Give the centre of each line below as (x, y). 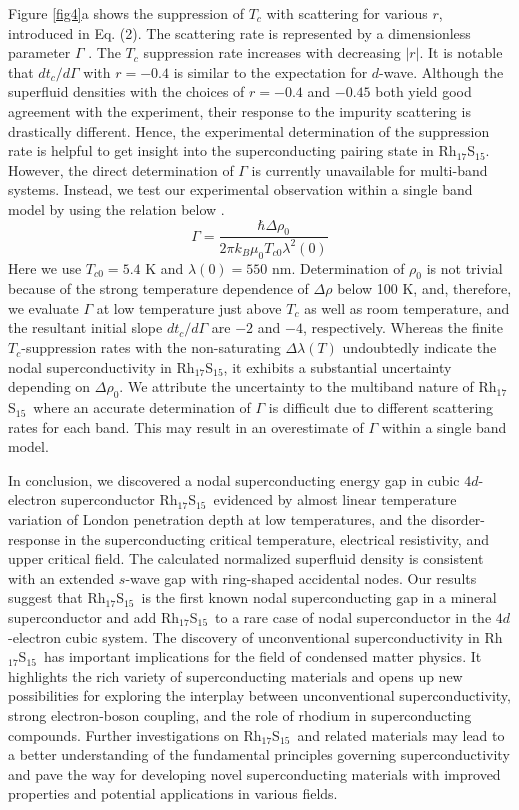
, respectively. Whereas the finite (403, 327)
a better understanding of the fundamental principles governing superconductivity (259, 754)
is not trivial (464, 267)
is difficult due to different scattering (381, 407)
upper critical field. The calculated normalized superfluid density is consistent (246, 558)
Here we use (45, 267)
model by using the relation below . (116, 208)
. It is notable (461, 52)
